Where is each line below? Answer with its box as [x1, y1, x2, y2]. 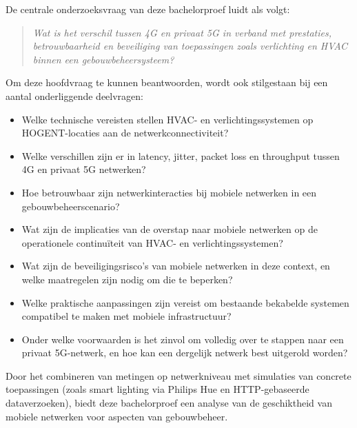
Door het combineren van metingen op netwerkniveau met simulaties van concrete [6, 368, 351, 383]
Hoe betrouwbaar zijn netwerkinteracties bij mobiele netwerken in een [21, 185, 317, 199]
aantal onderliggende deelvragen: [6, 88, 143, 103]
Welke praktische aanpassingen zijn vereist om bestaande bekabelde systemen [21, 295, 349, 309]
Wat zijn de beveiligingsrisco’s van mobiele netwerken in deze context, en [21, 258, 330, 273]
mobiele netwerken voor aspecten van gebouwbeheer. [6, 409, 228, 423]
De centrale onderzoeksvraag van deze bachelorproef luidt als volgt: [6, 2, 290, 16]
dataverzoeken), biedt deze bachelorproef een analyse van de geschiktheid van [6, 396, 332, 410]
